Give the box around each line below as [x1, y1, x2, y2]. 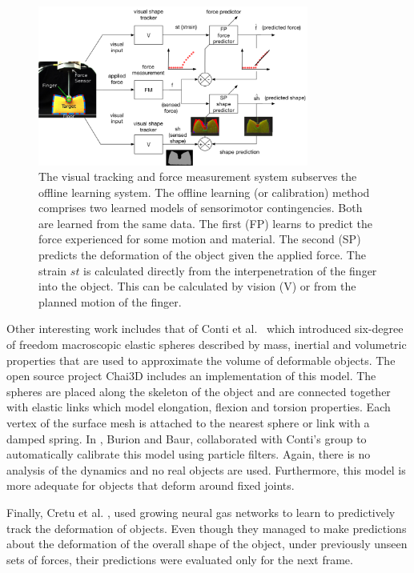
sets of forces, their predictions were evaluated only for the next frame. [6, 551, 353, 567]
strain [38, 262, 67, 278]
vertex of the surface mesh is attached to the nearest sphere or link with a [6, 415, 370, 431]
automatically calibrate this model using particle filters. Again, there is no [6, 446, 371, 463]
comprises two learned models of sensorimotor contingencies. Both [38, 199, 363, 216]
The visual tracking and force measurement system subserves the [38, 168, 357, 185]
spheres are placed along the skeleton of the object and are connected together [6, 383, 391, 399]
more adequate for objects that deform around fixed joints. [6, 477, 295, 494]
